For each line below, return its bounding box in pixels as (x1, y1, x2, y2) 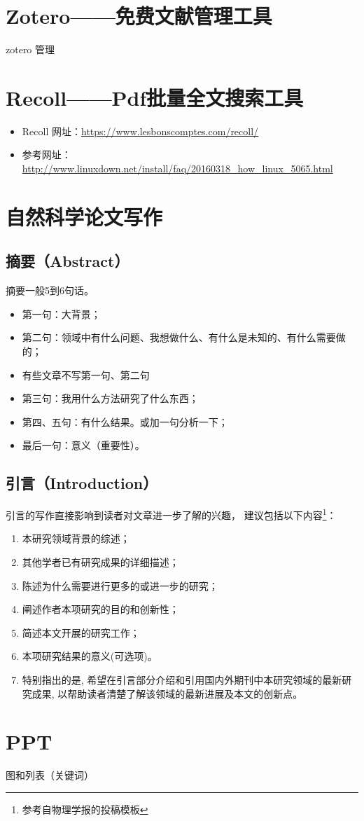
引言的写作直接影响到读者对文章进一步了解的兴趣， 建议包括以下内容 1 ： (6, 506, 337, 522)
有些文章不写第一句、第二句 (22, 367, 150, 382)
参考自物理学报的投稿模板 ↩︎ (22, 801, 148, 816)
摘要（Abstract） (6, 250, 129, 272)
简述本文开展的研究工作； (22, 625, 140, 640)
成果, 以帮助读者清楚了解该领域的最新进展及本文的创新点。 (31, 686, 303, 701)
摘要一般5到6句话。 (6, 283, 94, 298)
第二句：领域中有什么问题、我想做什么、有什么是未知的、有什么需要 (22, 330, 336, 345)
